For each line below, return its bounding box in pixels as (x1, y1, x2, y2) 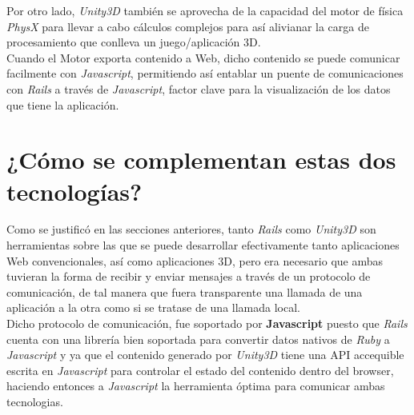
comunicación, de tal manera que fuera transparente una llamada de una (6, 283, 363, 300)
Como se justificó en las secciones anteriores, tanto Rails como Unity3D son (6, 221, 376, 237)
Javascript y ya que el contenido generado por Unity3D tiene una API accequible (6, 346, 404, 363)
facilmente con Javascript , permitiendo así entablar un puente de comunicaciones (6, 65, 404, 82)
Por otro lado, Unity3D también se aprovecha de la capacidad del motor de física (6, 2, 404, 18)
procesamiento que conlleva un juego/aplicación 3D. (6, 34, 261, 50)
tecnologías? (6, 174, 143, 207)
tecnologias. (6, 393, 63, 409)
